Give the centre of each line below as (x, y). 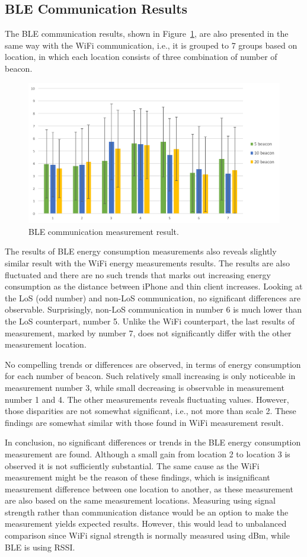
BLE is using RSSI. (40, 547)
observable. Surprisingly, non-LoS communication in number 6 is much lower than (153, 309)
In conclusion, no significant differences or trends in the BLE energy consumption (153, 442)
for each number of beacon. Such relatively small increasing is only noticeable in (150, 376)
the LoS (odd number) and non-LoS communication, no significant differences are (153, 297)
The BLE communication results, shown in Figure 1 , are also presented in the (147, 34)
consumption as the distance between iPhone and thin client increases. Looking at (154, 286)
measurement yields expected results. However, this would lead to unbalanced (146, 523)
